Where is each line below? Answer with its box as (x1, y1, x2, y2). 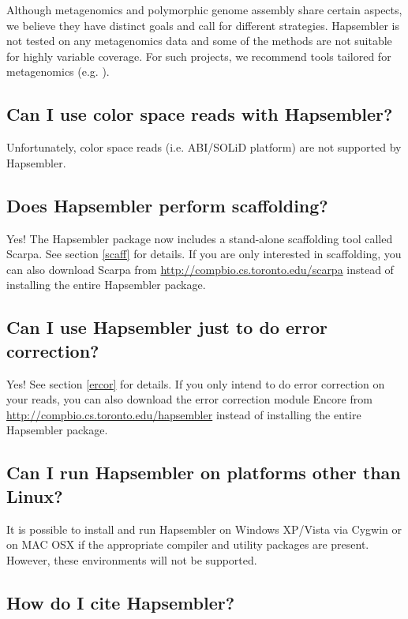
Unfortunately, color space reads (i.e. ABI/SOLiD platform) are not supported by (6, 139, 402, 156)
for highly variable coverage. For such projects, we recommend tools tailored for (6, 47, 391, 64)
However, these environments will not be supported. (6, 551, 257, 568)
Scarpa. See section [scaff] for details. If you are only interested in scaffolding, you (6, 246, 402, 262)
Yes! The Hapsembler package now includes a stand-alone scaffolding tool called (6, 230, 393, 246)
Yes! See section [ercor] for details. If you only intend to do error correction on (6, 375, 385, 392)
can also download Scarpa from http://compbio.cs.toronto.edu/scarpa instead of (6, 261, 394, 277)
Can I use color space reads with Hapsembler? (6, 102, 393, 126)
